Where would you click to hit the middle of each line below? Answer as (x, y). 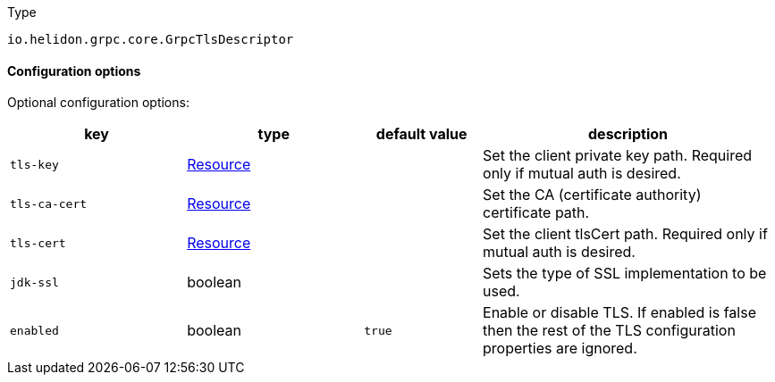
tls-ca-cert (49, 203)
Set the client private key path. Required (618, 156)
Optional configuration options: (98, 103)
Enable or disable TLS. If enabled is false (619, 313)
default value (421, 134)
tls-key (34, 164)
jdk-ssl (34, 282)
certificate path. (536, 213)
